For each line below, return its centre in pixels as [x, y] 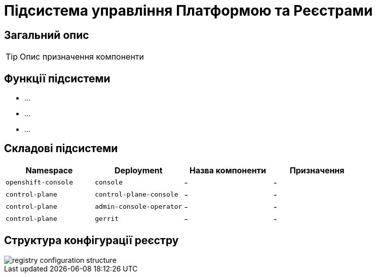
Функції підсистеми [57, 78]
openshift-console [40, 182]
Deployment [138, 170]
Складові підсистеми [61, 149]
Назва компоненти [228, 170]
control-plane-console [137, 195]
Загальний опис [47, 35]
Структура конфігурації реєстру [91, 241]
